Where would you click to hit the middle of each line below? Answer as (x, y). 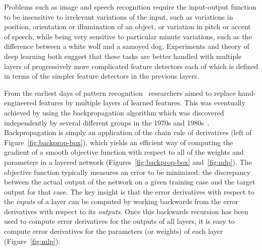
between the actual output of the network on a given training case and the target (130, 182)
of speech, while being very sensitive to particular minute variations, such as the (128, 36)
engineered (20, 103)
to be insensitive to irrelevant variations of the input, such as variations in (119, 16)
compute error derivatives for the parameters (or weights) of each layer (114, 231)
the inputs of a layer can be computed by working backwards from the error (121, 201)
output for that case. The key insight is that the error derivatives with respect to (129, 191)
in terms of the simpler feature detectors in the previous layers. (102, 76)
